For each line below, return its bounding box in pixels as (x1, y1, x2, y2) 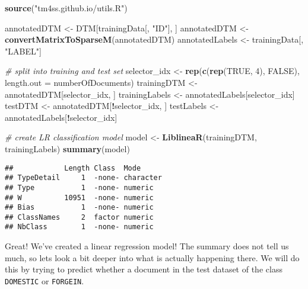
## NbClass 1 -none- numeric (5, 223, 154, 232)
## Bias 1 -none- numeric (5, 203, 154, 212)
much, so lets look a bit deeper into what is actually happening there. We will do (5, 251, 300, 264)
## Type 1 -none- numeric (5, 183, 154, 192)
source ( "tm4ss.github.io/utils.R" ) (5, 2, 128, 14)
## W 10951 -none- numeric (5, 193, 154, 202)
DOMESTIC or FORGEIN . (5, 274, 84, 287)
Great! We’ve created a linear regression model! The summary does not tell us (5, 240, 289, 252)
